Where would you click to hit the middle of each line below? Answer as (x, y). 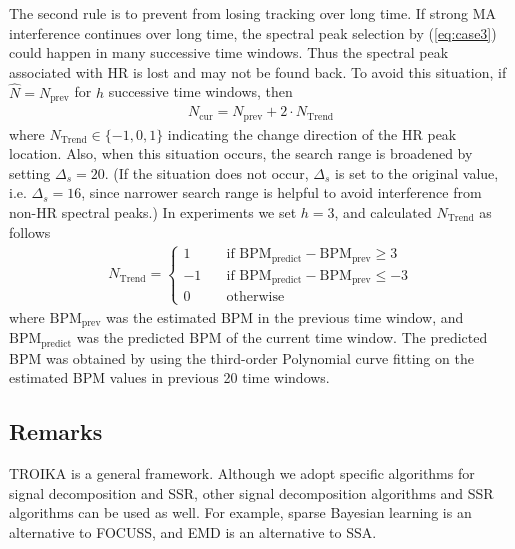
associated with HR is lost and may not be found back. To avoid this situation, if (258, 71)
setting (30, 172)
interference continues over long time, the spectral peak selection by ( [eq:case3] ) (253, 32)
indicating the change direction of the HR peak (312, 133)
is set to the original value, (417, 172)
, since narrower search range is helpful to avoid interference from (281, 192)
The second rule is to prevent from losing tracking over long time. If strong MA (253, 13)
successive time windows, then (200, 91)
